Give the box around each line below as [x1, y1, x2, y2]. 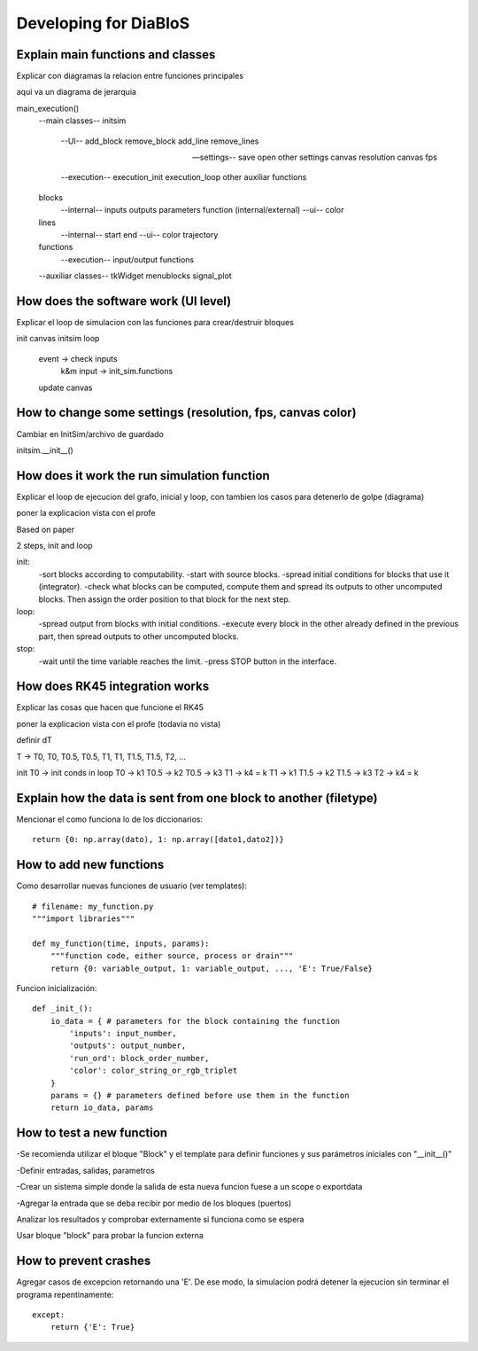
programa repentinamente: [16, 1289, 114, 1300]
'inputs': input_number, [69, 1028, 177, 1039]
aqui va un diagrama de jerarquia [16, 87, 137, 98]
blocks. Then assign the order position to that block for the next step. [38, 594, 291, 605]
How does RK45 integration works [16, 679, 210, 694]
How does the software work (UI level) [16, 293, 232, 308]
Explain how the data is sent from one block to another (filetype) [16, 790, 378, 806]
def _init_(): [32, 1003, 93, 1014]
